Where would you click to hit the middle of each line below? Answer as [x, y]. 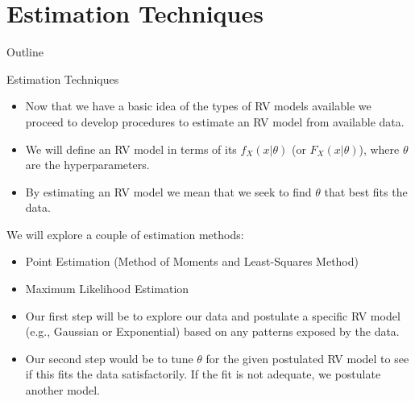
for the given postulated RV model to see [307, 358]
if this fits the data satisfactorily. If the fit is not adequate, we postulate [203, 374]
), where [379, 149]
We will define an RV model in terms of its [131, 149]
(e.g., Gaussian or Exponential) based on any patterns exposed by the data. [212, 331]
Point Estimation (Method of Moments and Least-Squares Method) [192, 261]
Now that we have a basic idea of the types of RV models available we [198, 106]
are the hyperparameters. [87, 165]
